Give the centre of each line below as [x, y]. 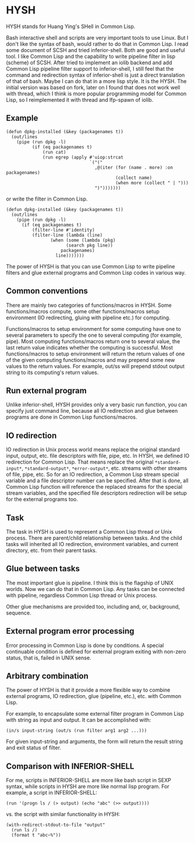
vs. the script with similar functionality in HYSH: [63, 814]
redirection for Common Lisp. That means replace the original [80, 462]
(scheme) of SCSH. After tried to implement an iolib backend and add [89, 63]
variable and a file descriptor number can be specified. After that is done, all [97, 481]
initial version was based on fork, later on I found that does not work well [93, 87]
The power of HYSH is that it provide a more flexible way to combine [88, 690]
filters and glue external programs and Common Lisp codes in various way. [96, 272]
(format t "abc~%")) [36, 835]
